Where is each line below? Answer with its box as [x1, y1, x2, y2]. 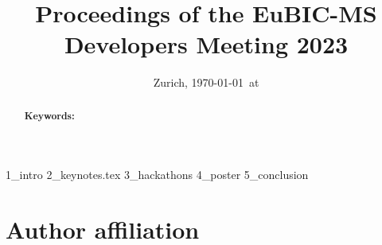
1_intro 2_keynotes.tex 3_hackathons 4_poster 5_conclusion [6, 166, 309, 183]
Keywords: [24, 108, 75, 122]
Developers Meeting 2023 [64, 28, 349, 60]
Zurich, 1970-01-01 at [153, 74, 259, 91]
